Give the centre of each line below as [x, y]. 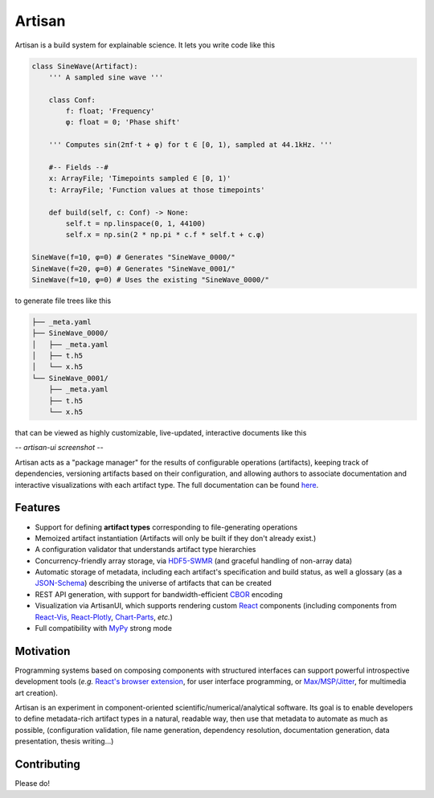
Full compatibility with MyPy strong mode [104, 628]
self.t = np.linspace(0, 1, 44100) [136, 224]
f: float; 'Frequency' [111, 111]
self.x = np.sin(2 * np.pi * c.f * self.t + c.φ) [165, 235]
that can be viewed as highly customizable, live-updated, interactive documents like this [161, 433]
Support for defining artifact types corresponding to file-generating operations [166, 527]
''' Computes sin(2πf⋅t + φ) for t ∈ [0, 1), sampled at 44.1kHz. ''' [191, 145]
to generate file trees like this [63, 301]
